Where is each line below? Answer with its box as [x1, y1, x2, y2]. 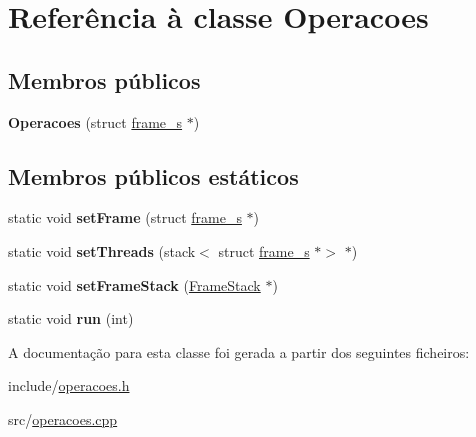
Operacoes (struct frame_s [8, 111, 183, 132]
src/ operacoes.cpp [8, 408, 118, 429]
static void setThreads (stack [8, 240, 196, 261]
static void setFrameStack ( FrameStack [8, 274, 261, 295]
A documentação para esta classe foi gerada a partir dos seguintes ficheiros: [8, 341, 470, 362]
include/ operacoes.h [8, 375, 130, 396]
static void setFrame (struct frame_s [8, 207, 242, 228]
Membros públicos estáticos [8, 160, 299, 191]
